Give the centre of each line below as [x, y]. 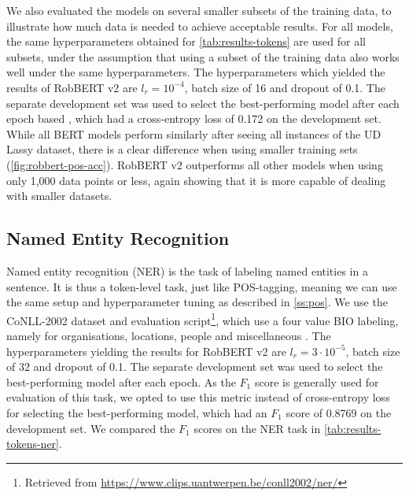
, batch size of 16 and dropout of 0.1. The [285, 87]
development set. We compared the [91, 428]
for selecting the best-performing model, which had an [137, 412]
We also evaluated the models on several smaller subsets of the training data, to [199, 10]
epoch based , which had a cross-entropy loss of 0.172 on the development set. [194, 118]
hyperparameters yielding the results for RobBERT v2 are [146, 351]
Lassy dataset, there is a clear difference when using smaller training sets [182, 149]
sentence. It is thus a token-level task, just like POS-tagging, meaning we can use [202, 286]
